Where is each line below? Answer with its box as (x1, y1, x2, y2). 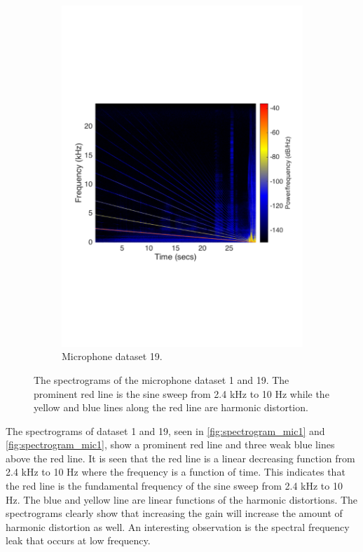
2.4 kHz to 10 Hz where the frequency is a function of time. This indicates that (6, 464, 345, 479)
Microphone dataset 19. (62, 349, 163, 364)
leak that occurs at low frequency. (6, 533, 151, 548)
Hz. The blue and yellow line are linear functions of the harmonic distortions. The (6, 492, 358, 506)
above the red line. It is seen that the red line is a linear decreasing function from (6, 450, 355, 465)
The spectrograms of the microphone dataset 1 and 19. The (34, 372, 289, 387)
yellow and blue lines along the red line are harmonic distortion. (34, 400, 308, 415)
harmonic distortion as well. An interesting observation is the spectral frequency (6, 519, 350, 534)
